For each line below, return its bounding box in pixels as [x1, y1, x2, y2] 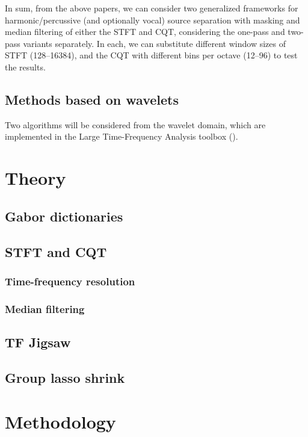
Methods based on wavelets [5, 90, 179, 108]
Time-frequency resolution [5, 273, 135, 288]
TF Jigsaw [5, 332, 71, 351]
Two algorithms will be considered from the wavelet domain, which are [5, 118, 266, 131]
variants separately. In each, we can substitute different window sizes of [23, 37, 286, 49]
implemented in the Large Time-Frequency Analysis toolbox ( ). [5, 130, 238, 143]
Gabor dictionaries [5, 206, 123, 225]
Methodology [5, 409, 116, 434]
